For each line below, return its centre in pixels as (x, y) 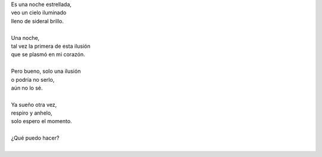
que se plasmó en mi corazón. (48, 54)
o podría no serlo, (33, 79)
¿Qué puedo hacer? (35, 138)
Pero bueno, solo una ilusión (46, 71)
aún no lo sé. (27, 88)
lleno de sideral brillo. (37, 21)
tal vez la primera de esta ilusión (51, 46)
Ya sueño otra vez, (34, 104)
